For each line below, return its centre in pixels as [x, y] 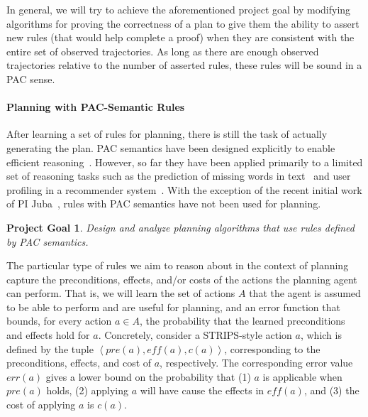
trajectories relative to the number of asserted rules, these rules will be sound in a [184, 65]
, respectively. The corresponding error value [256, 363]
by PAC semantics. [48, 241]
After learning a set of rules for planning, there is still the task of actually [167, 134]
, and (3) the [331, 390]
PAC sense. [31, 78]
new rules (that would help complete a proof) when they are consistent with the [180, 37]
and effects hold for [48, 335]
